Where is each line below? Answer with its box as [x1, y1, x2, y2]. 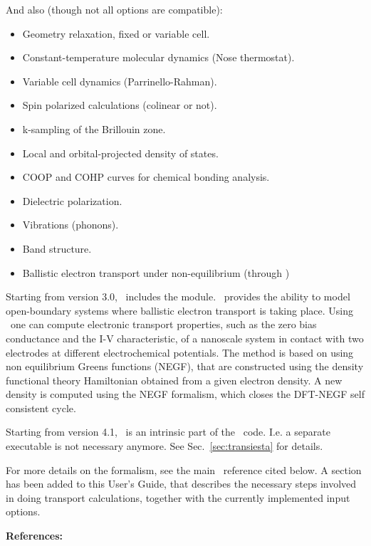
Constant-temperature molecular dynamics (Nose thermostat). [22, 50, 295, 65]
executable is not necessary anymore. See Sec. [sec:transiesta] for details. [6, 439, 323, 453]
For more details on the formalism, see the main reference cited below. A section [6, 462, 362, 477]
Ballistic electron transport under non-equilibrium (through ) [22, 265, 290, 280]
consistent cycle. [6, 400, 76, 415]
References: [6, 528, 63, 543]
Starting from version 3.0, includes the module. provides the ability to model [6, 289, 350, 304]
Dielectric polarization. [22, 193, 122, 208]
